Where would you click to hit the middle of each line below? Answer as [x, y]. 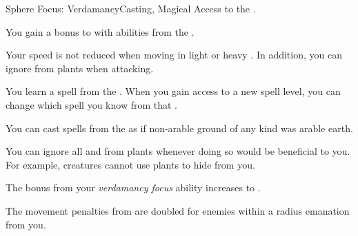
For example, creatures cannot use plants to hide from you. [130, 164]
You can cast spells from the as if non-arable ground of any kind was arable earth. [179, 128]
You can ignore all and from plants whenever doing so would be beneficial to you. [178, 151]
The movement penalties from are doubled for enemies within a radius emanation [178, 210]
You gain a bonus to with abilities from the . [100, 31]
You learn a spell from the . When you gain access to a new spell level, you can [173, 91]
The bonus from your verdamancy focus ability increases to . [133, 187]
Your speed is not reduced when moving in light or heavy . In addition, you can [174, 55]
